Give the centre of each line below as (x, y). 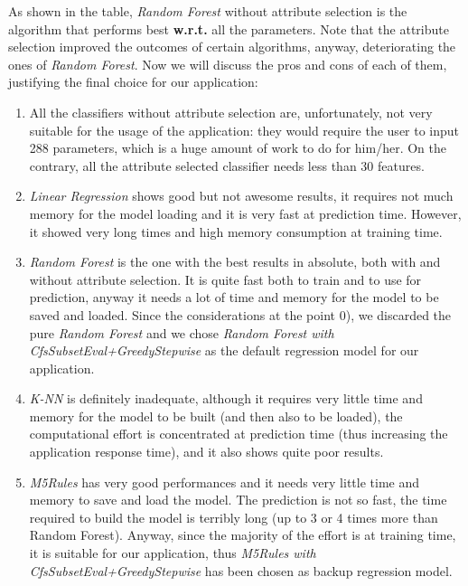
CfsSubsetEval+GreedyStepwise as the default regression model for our (224, 350)
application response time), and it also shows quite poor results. (206, 452)
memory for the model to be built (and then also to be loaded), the (216, 416)
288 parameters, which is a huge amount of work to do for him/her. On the (238, 148)
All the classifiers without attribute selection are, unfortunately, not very (231, 112)
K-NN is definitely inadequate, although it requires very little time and (226, 398)
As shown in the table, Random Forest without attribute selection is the (208, 11)
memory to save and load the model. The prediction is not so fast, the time (238, 500)
